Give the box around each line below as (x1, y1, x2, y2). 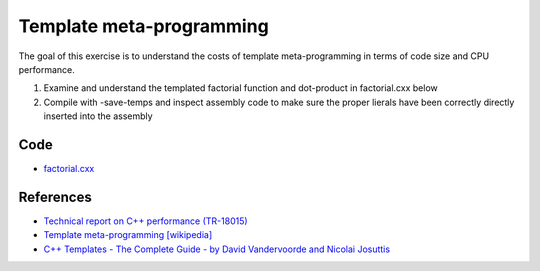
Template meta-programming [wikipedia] (43, 229, 213, 241)
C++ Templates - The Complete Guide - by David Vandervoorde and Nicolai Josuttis (43, 243, 390, 255)
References (18, 188, 92, 205)
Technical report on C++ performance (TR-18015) (43, 215, 249, 227)
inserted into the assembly (43, 110, 154, 122)
